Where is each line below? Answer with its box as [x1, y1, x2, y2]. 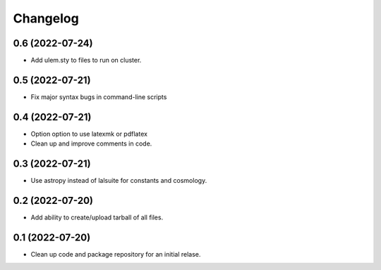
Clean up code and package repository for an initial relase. [30, 250, 201, 258]
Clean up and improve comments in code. [30, 139, 152, 148]
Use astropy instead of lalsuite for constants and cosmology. [30, 176, 207, 185]
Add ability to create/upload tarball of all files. [30, 213, 164, 221]
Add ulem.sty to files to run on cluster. [30, 56, 142, 65]
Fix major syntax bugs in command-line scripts [30, 92, 167, 101]
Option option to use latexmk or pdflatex [30, 129, 148, 138]
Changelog [13, 11, 79, 26]
